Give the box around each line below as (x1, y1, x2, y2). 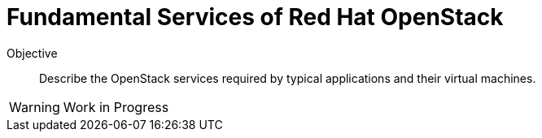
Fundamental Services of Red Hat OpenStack (7, 3, 504, 31)
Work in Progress (63, 98, 169, 115)
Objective (7, 45, 58, 60)
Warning (9, 98, 60, 115)
